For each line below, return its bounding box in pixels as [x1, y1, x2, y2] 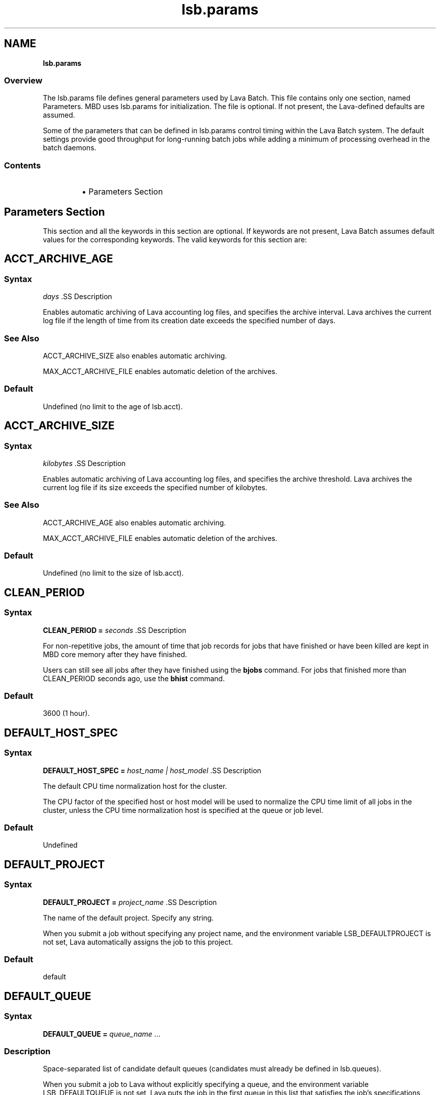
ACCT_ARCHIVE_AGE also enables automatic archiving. [43, 518, 226, 527]
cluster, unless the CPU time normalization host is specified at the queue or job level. [43, 805, 323, 814]
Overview [4, 75, 43, 85]
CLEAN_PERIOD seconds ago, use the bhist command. [43, 674, 225, 683]
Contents [4, 160, 41, 170]
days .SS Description [43, 292, 113, 301]
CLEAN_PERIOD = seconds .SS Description [43, 625, 186, 634]
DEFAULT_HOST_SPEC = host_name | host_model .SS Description [43, 766, 262, 775]
